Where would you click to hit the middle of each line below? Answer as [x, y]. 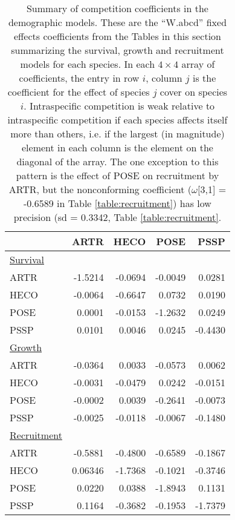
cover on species [194, 92]
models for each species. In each [88, 64]
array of [198, 64]
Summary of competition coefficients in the [117, 8]
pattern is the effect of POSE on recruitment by [117, 175]
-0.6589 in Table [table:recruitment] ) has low [117, 203]
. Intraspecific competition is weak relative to [119, 106]
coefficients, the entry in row [79, 78]
